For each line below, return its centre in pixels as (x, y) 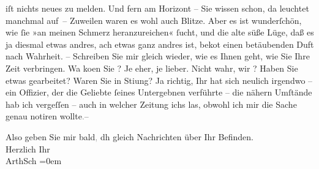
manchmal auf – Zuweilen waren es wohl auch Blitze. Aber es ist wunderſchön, (154, 20)
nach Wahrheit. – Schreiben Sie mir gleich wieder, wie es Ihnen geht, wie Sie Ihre (158, 56)
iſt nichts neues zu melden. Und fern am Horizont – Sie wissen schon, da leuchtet (157, 8)
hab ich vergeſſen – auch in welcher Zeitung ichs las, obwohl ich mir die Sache (151, 104)
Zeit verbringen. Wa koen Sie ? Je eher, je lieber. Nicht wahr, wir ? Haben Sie (152, 68)
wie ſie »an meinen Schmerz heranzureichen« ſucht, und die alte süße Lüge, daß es (160, 32)
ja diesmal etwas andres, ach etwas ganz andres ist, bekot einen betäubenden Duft (160, 44)
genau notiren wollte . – (47, 116)
